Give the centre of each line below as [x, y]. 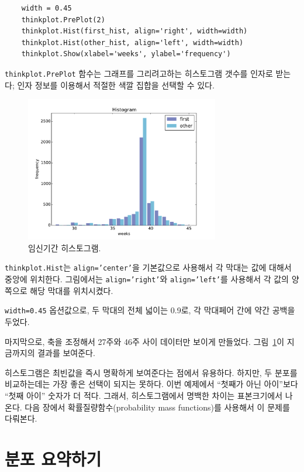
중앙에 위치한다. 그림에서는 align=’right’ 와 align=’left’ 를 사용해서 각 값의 [147, 279]
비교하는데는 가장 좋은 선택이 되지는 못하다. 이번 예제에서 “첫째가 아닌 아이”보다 [151, 384]
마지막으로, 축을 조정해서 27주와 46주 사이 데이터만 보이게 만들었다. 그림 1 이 [145, 341]
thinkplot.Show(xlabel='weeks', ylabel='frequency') [126, 54]
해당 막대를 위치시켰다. [72, 290]
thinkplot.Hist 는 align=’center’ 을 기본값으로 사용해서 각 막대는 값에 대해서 [148, 267]
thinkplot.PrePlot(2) [63, 20]
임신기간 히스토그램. [65, 247]
